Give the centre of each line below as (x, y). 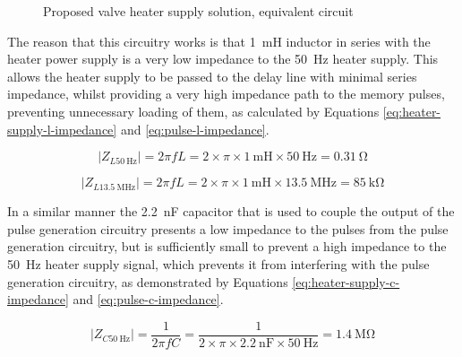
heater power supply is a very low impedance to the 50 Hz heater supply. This (223, 59)
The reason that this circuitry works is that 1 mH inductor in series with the (219, 41)
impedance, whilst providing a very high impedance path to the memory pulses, (226, 94)
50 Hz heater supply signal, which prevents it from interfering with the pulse (218, 263)
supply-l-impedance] (62, 129)
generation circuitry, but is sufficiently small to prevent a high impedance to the (227, 246)
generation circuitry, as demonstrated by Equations (148, 281)
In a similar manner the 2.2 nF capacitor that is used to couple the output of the (231, 211)
